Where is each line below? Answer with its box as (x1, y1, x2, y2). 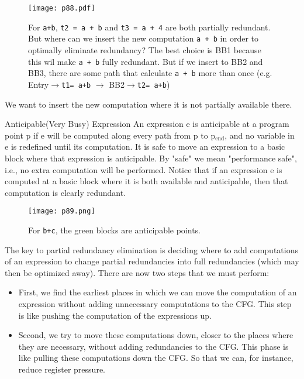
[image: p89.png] (28, 207, 95, 216)
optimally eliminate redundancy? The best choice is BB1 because (28, 43, 261, 56)
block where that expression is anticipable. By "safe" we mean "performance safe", (5, 151, 297, 164)
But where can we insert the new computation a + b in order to (28, 32, 258, 44)
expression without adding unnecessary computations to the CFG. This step (18, 297, 292, 309)
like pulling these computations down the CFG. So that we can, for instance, (18, 352, 293, 364)
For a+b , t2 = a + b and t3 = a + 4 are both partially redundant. (28, 20, 271, 33)
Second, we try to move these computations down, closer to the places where (18, 329, 293, 341)
